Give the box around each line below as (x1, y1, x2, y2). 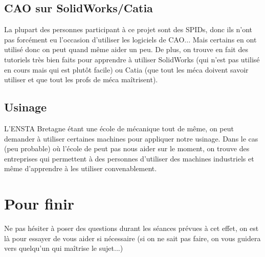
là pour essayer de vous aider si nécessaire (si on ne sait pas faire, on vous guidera (4, 232, 261, 243)
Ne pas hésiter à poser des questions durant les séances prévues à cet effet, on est (4, 223, 259, 233)
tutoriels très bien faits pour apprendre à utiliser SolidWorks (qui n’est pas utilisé (4, 54, 260, 64)
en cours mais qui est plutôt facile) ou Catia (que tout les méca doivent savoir (4, 64, 249, 75)
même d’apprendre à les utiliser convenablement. (4, 163, 157, 174)
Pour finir (4, 193, 75, 214)
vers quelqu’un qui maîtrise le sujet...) (4, 243, 123, 253)
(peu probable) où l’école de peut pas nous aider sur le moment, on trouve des (4, 143, 250, 154)
